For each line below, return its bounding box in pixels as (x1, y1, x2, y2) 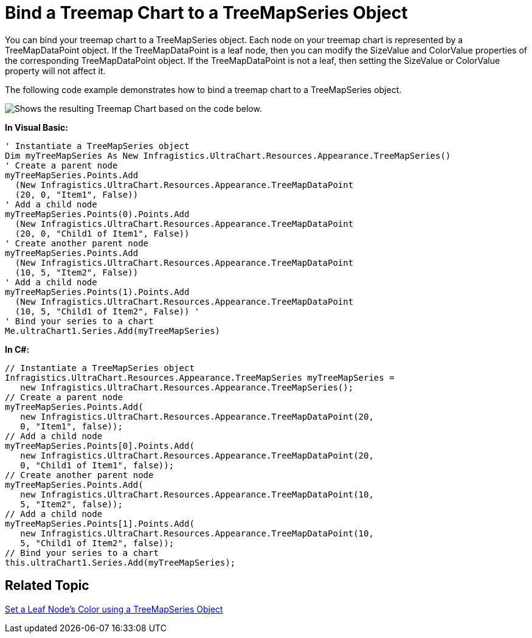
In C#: (5, 344, 30, 355)
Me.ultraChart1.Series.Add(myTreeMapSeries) (5, 325, 221, 336)
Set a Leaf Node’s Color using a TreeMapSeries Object (5, 603, 223, 614)
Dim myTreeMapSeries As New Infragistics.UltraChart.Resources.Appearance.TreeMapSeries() (5, 150, 451, 161)
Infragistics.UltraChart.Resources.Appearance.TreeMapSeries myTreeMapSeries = (5, 372, 395, 383)
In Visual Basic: (5, 122, 68, 133)
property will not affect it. (5, 65, 106, 76)
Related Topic (5, 578, 89, 594)
